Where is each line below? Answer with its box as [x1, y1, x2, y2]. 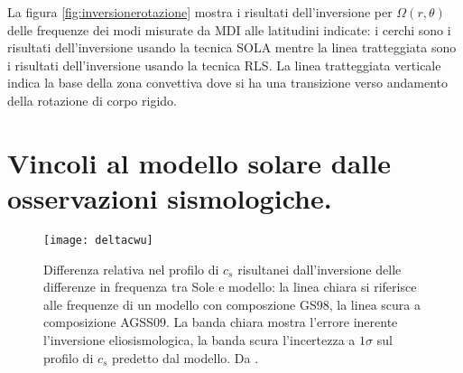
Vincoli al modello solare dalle [7, 144, 391, 181]
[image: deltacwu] [43, 233, 153, 247]
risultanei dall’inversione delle [237, 259, 402, 278]
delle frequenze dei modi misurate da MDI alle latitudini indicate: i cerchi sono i [7, 20, 451, 39]
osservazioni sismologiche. [7, 179, 332, 216]
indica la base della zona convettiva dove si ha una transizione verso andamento [7, 73, 449, 92]
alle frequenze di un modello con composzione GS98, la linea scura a [43, 294, 421, 313]
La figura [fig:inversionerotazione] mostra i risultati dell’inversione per [7, 3, 393, 21]
